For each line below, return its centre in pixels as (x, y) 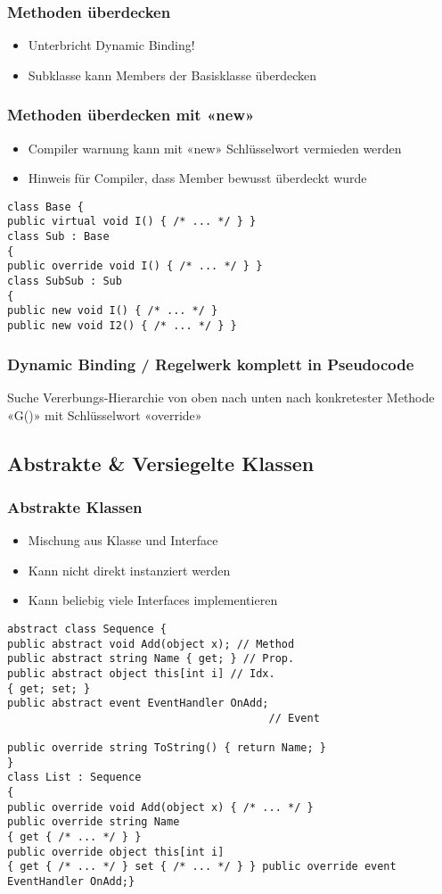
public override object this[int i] (116, 852)
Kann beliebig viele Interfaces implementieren (153, 600)
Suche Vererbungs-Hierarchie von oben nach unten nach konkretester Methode (221, 397)
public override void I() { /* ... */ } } (135, 266)
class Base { (45, 207)
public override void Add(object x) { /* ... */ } (160, 807)
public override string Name (94, 822)
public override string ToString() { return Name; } (167, 748)
